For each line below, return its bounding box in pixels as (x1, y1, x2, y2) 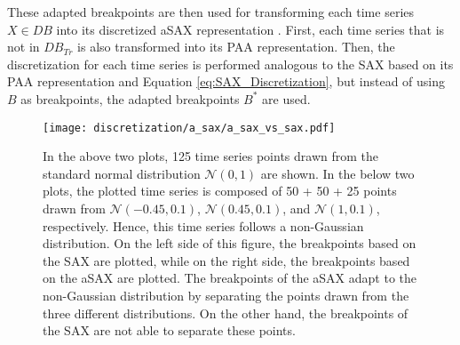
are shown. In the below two (260, 164, 415, 182)
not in (7, 37, 40, 56)
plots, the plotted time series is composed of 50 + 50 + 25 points (43, 181, 397, 200)
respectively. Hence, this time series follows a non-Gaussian (43, 216, 364, 235)
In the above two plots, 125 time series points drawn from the (43, 147, 378, 165)
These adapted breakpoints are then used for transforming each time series (7, 3, 415, 20)
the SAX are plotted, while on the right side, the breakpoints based (43, 251, 410, 269)
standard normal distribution (43, 164, 201, 182)
